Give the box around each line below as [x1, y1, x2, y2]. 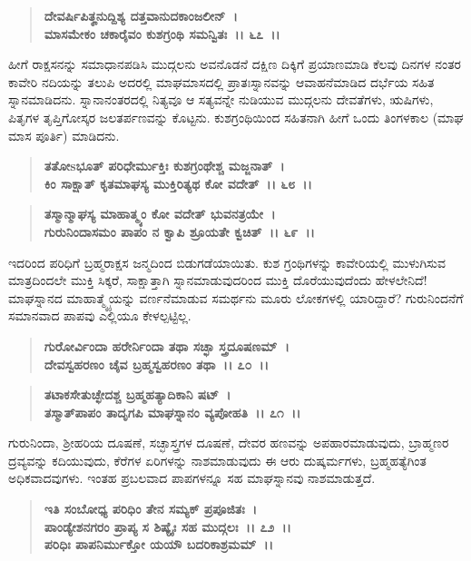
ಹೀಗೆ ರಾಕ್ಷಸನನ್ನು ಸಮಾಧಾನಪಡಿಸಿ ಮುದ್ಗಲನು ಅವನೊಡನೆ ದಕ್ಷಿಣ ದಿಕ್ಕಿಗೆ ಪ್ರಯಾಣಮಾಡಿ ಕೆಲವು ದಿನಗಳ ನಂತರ [8, 54, 462, 74]
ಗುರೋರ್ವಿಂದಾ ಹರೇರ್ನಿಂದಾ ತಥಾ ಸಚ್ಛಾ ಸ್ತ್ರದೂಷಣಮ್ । [44, 336, 289, 355]
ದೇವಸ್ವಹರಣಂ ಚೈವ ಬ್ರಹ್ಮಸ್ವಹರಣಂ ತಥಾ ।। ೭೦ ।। [44, 354, 269, 373]
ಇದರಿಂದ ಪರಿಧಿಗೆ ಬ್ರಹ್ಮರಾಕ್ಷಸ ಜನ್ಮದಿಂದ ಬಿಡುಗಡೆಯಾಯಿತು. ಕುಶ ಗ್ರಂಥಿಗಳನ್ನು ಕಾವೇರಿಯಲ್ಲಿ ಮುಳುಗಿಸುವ [8, 252, 446, 271]
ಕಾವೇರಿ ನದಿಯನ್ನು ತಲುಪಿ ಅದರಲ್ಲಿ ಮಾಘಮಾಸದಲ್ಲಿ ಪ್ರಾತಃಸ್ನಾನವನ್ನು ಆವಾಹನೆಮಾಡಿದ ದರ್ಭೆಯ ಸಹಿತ [8, 72, 435, 91]
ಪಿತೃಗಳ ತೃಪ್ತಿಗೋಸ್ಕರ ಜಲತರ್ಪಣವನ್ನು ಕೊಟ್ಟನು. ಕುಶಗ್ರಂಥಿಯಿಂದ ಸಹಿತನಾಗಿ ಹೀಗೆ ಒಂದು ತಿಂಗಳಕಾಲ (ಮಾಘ [8, 107, 464, 126]
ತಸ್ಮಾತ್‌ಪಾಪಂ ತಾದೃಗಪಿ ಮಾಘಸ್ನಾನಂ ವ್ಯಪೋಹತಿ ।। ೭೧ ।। [44, 402, 301, 421]
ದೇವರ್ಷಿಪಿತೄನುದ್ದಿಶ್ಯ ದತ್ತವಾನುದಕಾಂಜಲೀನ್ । [44, 6, 238, 25]
